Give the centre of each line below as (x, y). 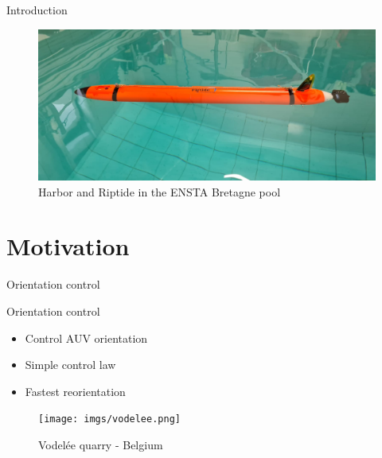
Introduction (37, 10)
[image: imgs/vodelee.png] (109, 419)
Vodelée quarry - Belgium (101, 444)
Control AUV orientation (86, 338)
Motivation (68, 246)
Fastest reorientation (75, 391)
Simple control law (70, 365)
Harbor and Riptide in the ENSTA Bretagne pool (160, 191)
